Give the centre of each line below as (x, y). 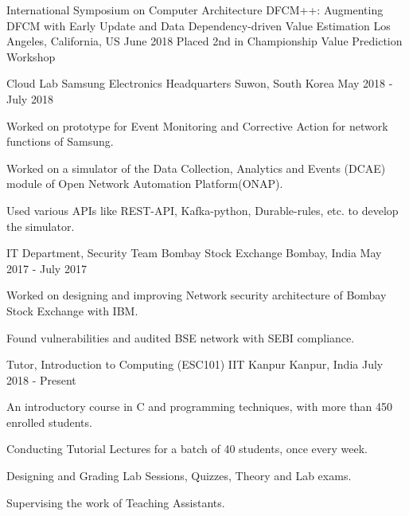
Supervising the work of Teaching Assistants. (116, 502)
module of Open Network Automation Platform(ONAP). (145, 184)
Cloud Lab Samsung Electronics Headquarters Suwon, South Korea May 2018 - (200, 83)
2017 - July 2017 (47, 268)
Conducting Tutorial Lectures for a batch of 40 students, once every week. (187, 449)
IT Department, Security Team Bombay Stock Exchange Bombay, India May (194, 253)
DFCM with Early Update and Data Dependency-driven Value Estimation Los (199, 25)
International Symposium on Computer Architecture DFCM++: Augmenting (195, 10)
